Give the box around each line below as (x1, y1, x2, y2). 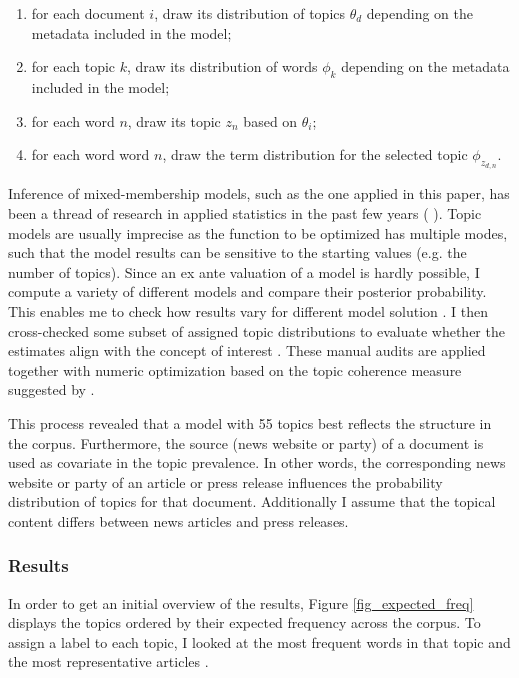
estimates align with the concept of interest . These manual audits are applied (8, 340, 486, 361)
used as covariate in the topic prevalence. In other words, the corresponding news (8, 452, 506, 473)
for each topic (31, 56, 116, 77)
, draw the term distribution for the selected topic (162, 144, 468, 165)
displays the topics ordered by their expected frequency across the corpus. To (8, 612, 481, 633)
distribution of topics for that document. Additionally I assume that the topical (8, 491, 496, 512)
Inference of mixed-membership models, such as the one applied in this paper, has (8, 183, 510, 204)
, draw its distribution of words (127, 56, 318, 77)
